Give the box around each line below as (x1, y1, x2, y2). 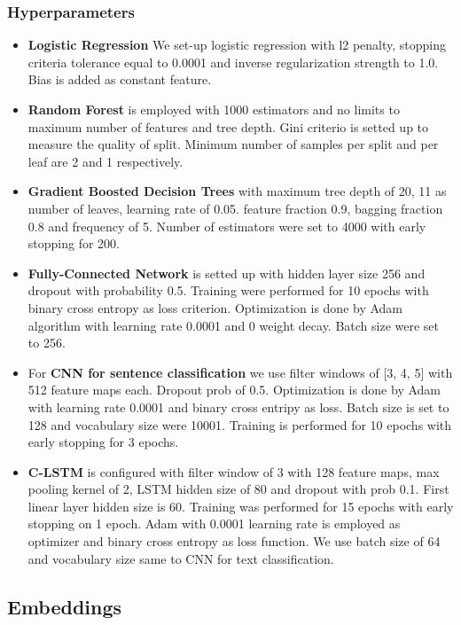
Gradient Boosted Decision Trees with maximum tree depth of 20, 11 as (27, 182, 447, 200)
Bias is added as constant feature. (27, 70, 212, 89)
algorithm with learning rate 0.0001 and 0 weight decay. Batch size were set (27, 316, 440, 334)
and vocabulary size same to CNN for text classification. (27, 549, 334, 567)
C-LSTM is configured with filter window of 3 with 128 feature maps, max (27, 462, 440, 480)
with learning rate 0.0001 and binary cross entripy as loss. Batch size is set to (27, 397, 449, 416)
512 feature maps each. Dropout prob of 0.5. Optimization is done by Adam (27, 380, 441, 399)
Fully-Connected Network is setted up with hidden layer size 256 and (27, 263, 426, 282)
